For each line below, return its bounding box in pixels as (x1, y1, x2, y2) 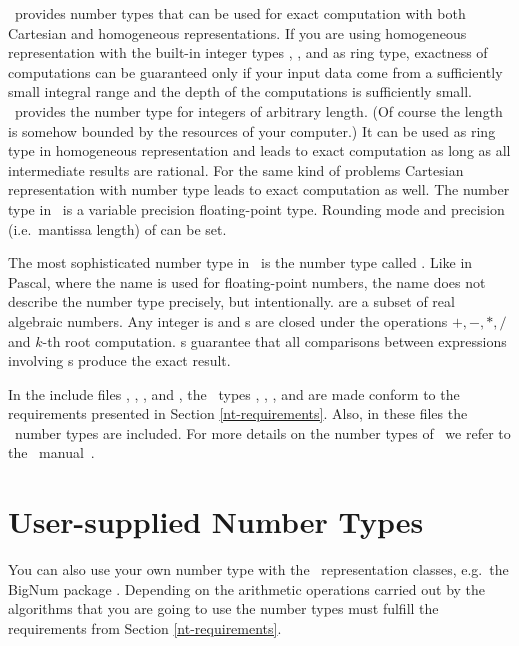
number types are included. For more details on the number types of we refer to (14, 422, 511, 443)
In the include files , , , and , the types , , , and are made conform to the (8, 383, 460, 404)
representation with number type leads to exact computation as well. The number (8, 179, 510, 200)
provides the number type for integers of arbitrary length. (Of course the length (14, 100, 503, 121)
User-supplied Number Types (8, 501, 424, 542)
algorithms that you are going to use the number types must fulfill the (8, 598, 439, 619)
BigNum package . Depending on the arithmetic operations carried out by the (8, 578, 486, 599)
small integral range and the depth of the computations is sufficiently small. (8, 81, 473, 102)
